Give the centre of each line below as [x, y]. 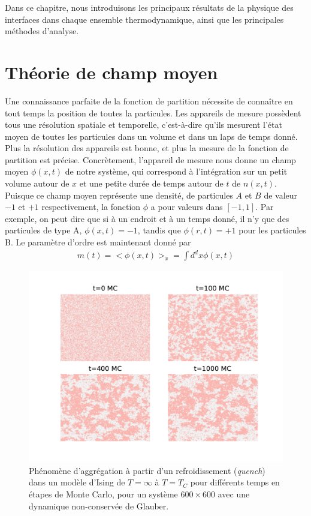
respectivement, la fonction [91, 207]
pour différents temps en [235, 482]
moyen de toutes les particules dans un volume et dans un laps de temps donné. [151, 136]
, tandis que [159, 230]
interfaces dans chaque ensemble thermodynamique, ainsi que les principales [144, 19]
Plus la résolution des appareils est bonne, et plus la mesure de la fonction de [147, 148]
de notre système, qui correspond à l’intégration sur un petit [176, 171]
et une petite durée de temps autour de [151, 183]
